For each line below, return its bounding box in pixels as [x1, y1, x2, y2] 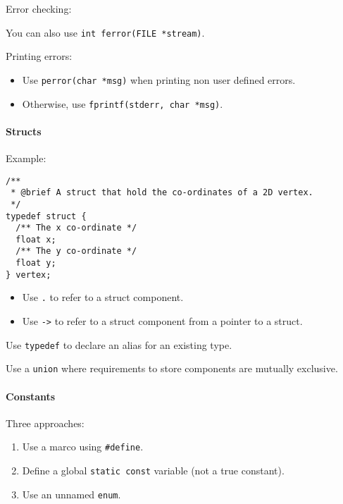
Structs [6, 123, 42, 138]
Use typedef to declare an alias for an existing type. [6, 337, 232, 352]
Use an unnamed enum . [22, 486, 121, 501]
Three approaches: [6, 415, 85, 430]
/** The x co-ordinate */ [15, 223, 137, 233]
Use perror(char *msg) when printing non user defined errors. [22, 72, 296, 87]
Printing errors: [6, 49, 73, 63]
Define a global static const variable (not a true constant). [22, 463, 285, 478]
